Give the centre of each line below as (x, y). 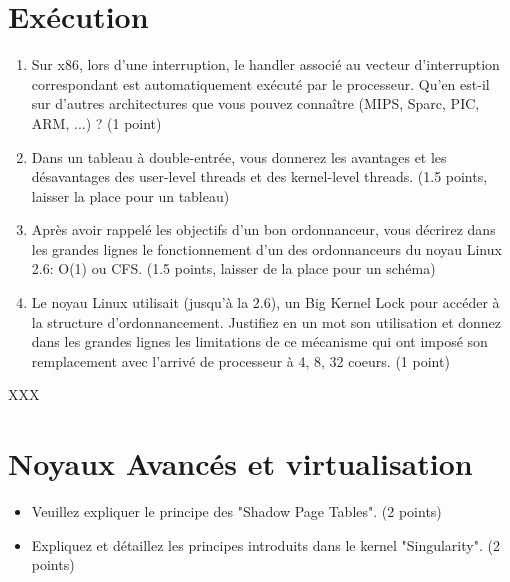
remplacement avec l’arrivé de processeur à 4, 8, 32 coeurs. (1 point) (240, 360)
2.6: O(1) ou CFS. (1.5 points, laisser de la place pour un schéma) (233, 268)
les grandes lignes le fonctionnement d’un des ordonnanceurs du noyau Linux (266, 248)
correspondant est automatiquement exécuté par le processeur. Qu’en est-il (260, 83)
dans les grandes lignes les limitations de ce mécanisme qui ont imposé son (259, 341)
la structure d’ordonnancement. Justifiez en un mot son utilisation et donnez (266, 321)
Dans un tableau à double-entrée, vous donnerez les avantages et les (239, 156)
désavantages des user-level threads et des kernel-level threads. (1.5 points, (259, 176)
